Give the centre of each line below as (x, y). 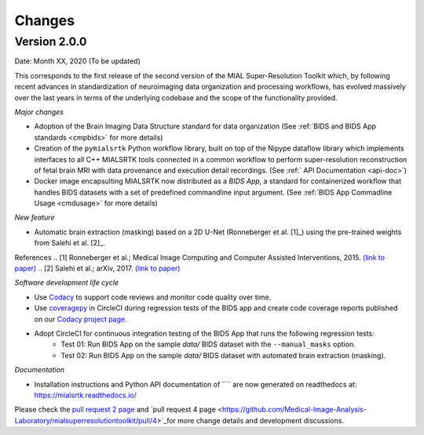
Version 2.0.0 (51, 42)
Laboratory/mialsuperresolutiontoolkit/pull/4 (86, 420)
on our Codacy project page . (80, 319)
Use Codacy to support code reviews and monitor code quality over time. (153, 297)
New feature (35, 217)
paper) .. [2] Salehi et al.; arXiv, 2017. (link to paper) (97, 268)
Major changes (39, 112)
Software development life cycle (67, 283)
